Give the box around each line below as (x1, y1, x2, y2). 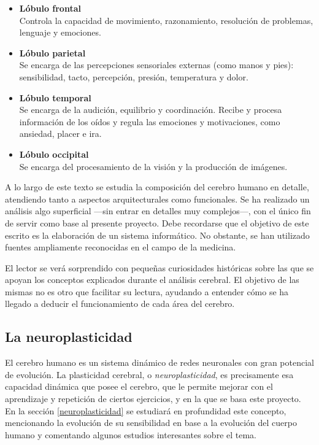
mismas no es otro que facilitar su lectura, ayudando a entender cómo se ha (5, 285, 289, 298)
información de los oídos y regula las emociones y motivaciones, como (19, 115, 280, 128)
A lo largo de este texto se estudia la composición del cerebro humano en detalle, (5, 180, 309, 193)
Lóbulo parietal (19, 46, 86, 59)
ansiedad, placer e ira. (19, 127, 102, 140)
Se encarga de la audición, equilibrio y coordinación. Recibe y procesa (19, 103, 282, 116)
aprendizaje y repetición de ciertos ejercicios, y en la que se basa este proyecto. (5, 392, 301, 405)
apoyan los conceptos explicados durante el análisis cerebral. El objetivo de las (5, 273, 299, 286)
